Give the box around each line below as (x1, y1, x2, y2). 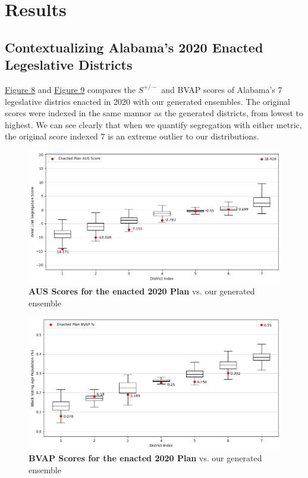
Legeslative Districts (5, 55, 133, 74)
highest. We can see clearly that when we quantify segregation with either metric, (5, 118, 302, 131)
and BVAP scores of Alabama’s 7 (161, 83, 282, 95)
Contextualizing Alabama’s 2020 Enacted (5, 38, 263, 56)
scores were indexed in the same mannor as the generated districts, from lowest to (5, 107, 303, 119)
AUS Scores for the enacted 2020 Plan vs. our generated (29, 285, 255, 297)
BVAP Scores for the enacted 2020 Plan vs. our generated (29, 452, 262, 464)
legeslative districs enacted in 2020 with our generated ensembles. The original (5, 95, 291, 107)
